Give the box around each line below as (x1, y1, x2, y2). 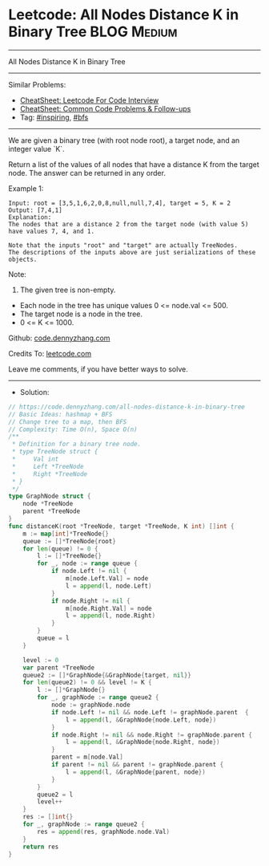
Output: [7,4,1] (8, 206, 62, 214)
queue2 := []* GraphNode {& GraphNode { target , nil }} (22, 671, 192, 679)
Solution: (19, 387, 50, 396)
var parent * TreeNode (22, 664, 94, 672)
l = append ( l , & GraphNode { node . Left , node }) (65, 716, 217, 724)
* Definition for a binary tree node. (11, 440, 142, 449)
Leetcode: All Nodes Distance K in (8, 6, 239, 24)
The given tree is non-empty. (19, 285, 116, 295)
